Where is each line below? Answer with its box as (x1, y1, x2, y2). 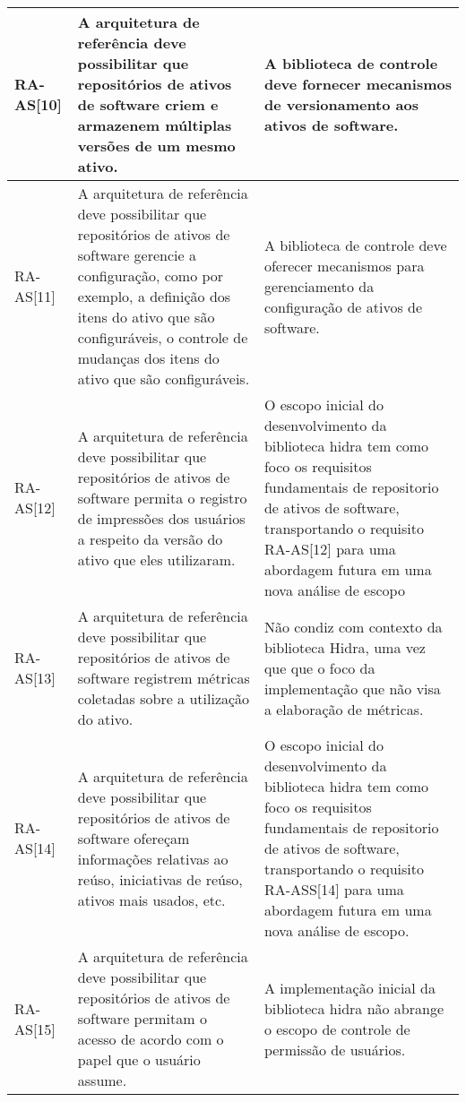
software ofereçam (77, 827, 190, 848)
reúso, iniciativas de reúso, (77, 868, 243, 890)
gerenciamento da (263, 275, 375, 297)
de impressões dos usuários (77, 507, 246, 529)
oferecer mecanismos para (263, 254, 425, 276)
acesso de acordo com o (77, 1029, 224, 1049)
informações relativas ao (77, 848, 229, 869)
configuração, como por (77, 265, 224, 286)
